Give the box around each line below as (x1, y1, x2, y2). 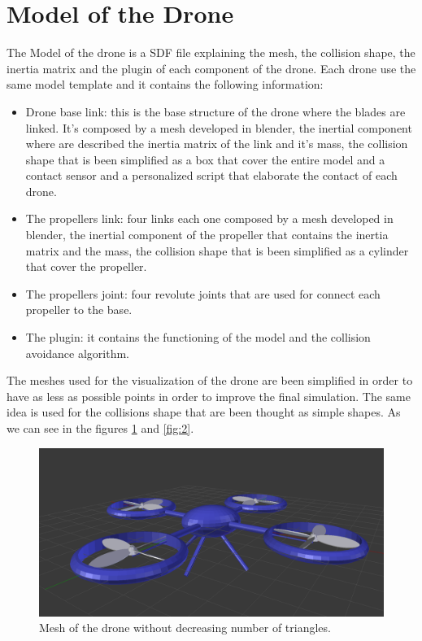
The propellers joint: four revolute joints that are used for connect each (25, 285, 381, 302)
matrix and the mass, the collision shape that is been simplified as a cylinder (25, 242, 409, 259)
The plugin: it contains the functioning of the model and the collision (25, 329, 371, 346)
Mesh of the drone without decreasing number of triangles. (39, 619, 331, 636)
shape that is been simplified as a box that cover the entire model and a (25, 150, 385, 168)
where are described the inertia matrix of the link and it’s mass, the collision (25, 135, 408, 152)
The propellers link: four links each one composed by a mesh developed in (25, 210, 394, 227)
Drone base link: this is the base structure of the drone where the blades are (25, 102, 406, 120)
